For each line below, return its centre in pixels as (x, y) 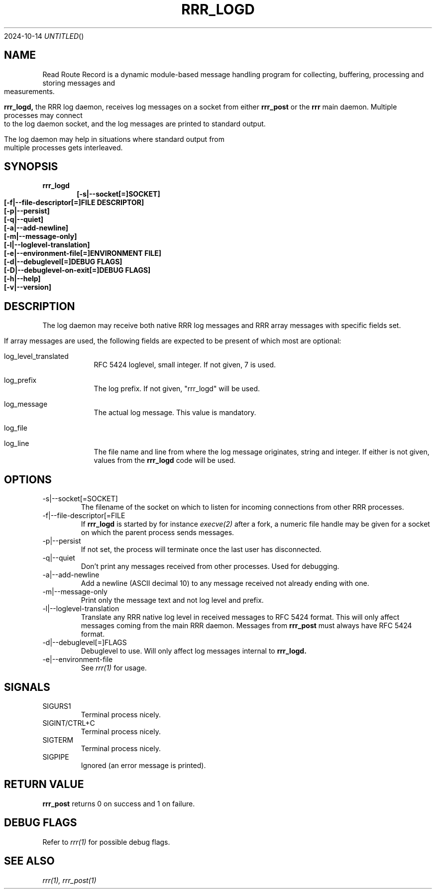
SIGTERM (58, 740)
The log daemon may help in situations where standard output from (114, 139)
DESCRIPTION (40, 306)
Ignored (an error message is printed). (143, 765)
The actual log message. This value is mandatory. (175, 413)
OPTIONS (28, 479)
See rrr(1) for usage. (114, 668)
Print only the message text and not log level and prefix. (172, 600)
